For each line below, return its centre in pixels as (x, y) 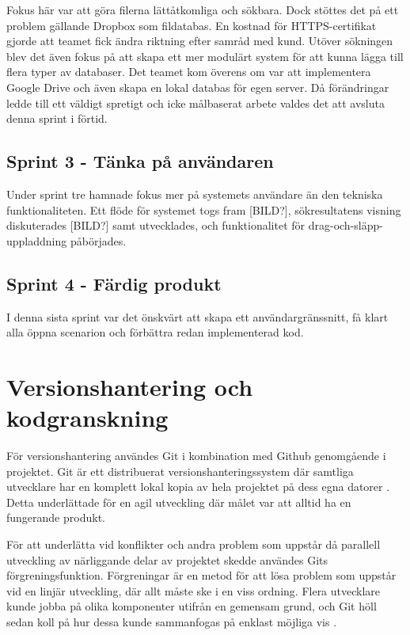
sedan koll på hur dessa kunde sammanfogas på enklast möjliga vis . (172, 621)
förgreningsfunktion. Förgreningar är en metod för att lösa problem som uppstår (201, 575)
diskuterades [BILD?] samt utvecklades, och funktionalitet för (156, 225)
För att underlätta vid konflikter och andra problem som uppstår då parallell (194, 544)
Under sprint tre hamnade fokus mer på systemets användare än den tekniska (195, 194)
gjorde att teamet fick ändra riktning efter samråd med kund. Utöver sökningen (200, 41)
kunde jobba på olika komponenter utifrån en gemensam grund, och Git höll (192, 606)
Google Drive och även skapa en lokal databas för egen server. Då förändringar (198, 87)
